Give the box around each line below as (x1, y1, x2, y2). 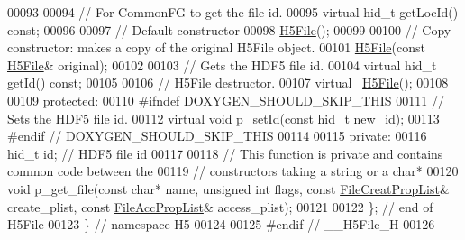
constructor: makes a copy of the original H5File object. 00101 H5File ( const (7, 38, 425, 57)
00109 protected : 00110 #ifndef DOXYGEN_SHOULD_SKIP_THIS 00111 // (7, 90, 444, 109)
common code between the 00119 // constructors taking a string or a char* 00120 (7, 162, 459, 180)
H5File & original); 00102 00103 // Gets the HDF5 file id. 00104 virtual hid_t (7, 55, 437, 74)
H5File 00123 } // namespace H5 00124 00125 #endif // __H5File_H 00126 (7, 215, 435, 234)
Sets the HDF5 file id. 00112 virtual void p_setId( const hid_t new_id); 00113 (7, 108, 440, 127)
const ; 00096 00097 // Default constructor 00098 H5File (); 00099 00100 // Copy (7, 20, 451, 39)
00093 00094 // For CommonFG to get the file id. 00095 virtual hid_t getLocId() (7, 3, 459, 21)
